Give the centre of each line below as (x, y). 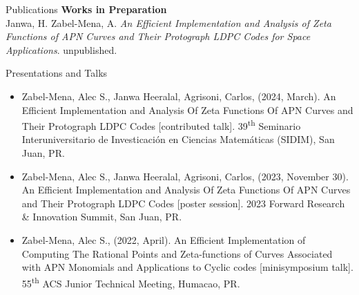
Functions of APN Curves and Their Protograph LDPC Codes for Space (158, 36)
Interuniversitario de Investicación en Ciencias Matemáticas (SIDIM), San (178, 139)
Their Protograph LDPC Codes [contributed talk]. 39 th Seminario (161, 125)
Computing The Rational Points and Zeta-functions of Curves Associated (177, 253)
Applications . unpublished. (61, 49)
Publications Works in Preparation (86, 9)
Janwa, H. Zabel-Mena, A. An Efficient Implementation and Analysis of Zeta (168, 22)
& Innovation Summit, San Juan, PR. (102, 217)
